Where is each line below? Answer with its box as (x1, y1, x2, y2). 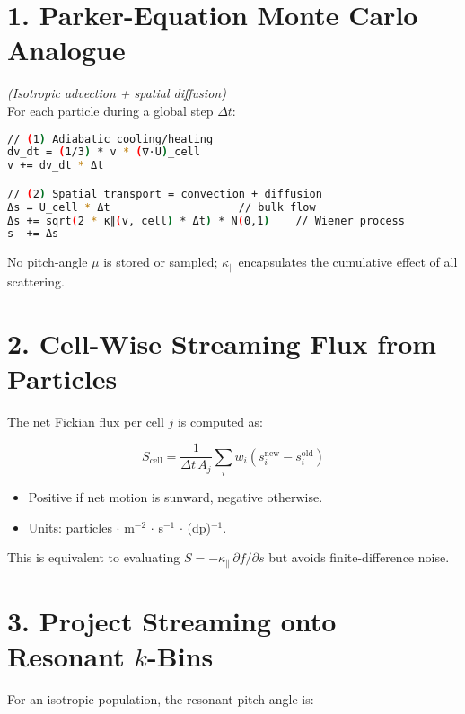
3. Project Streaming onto (7, 602, 337, 639)
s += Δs (7, 227, 59, 241)
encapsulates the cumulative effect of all (238, 252, 458, 271)
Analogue (7, 31, 126, 68)
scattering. (7, 271, 65, 290)
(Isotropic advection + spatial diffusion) (7, 84, 226, 102)
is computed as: (177, 411, 263, 430)
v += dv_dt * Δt (7, 159, 104, 172)
